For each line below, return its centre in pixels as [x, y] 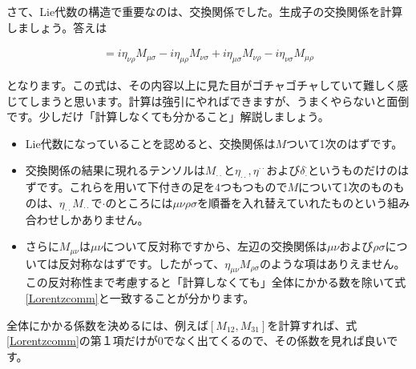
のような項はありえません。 [332, 263]
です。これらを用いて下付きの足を [125, 187]
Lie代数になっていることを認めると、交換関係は [150, 143]
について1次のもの [346, 187]
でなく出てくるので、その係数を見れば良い [275, 341]
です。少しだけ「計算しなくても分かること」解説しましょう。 [168, 116]
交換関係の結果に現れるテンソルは [115, 170]
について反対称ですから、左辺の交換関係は [215, 246]
